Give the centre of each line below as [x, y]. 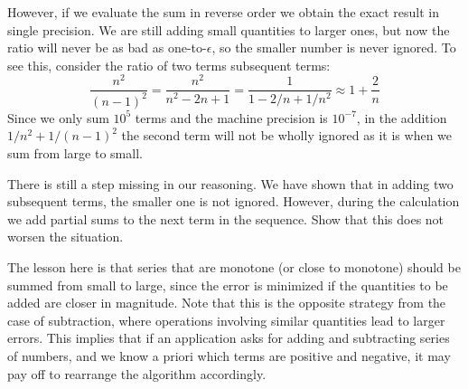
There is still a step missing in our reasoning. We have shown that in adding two [230, 183]
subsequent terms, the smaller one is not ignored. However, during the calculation [234, 201]
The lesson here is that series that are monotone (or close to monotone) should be [234, 267]
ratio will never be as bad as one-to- [107, 47]
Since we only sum [58, 117]
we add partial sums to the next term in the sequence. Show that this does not [226, 218]
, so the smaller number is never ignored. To [334, 47]
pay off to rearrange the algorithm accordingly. [137, 373]
